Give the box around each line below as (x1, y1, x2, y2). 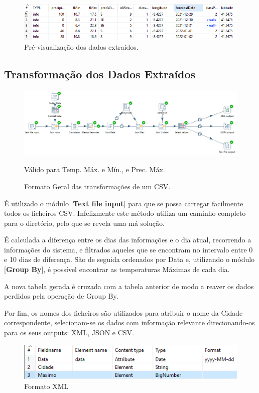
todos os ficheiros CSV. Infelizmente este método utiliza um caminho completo (4, 208, 246, 218)
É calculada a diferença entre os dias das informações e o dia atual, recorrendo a (4, 234, 251, 245)
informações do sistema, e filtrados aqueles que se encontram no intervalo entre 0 (4, 244, 253, 254)
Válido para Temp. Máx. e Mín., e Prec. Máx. (24, 164, 165, 175)
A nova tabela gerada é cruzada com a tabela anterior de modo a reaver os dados (4, 281, 254, 291)
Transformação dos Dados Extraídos (4, 66, 196, 82)
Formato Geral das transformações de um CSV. (24, 181, 171, 191)
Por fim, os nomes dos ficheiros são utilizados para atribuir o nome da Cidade (4, 307, 243, 318)
